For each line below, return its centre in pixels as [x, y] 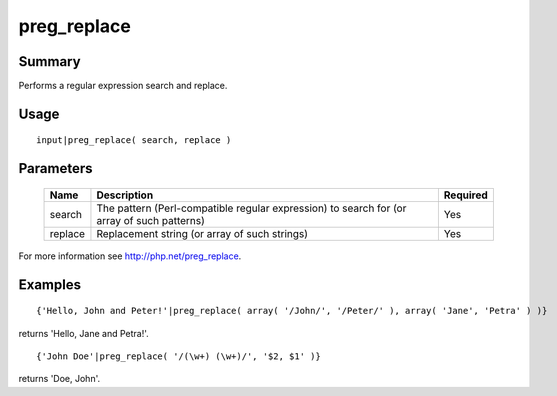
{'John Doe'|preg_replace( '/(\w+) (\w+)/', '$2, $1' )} [179, 356]
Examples [50, 284]
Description [125, 195]
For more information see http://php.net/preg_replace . [130, 256]
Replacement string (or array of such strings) [202, 233]
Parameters [55, 168]
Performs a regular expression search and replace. [123, 86]
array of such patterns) [150, 220]
